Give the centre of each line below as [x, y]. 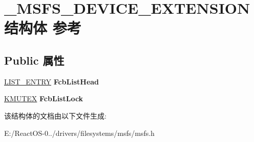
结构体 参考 [43, 28]
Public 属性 [34, 60]
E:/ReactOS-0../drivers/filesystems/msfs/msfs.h [79, 133]
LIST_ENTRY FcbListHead [52, 81]
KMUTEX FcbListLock [44, 98]
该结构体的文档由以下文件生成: [55, 115]
